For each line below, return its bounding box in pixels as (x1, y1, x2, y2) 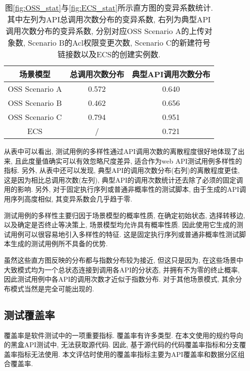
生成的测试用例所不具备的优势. (10, 238, 108, 249)
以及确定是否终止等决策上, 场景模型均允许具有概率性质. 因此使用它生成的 (4, 219, 237, 230)
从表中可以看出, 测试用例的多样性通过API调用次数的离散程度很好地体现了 (4, 146, 238, 156)
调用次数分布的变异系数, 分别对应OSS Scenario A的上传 (5, 25, 205, 36)
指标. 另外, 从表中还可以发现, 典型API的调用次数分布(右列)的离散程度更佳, (4, 165, 240, 175)
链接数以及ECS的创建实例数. (57, 49, 161, 60)
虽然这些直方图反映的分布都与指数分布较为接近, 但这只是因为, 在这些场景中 (4, 254, 244, 265)
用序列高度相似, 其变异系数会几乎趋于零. (4, 193, 133, 203)
